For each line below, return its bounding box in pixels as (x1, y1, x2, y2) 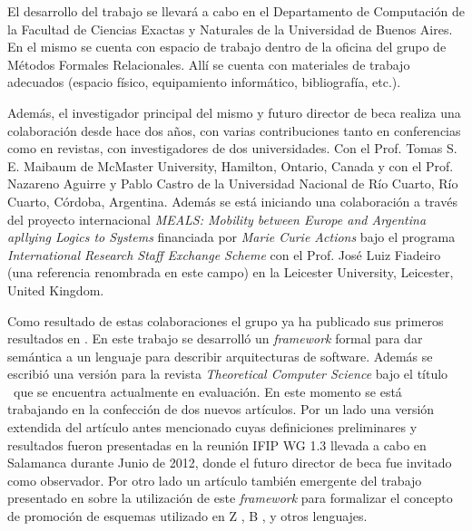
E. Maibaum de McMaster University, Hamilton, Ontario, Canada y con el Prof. (7, 156, 454, 175)
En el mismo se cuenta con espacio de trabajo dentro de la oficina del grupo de (7, 37, 447, 56)
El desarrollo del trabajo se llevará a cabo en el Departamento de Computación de (7, 2, 465, 20)
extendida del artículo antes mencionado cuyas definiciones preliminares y (7, 418, 418, 437)
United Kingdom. (7, 280, 104, 299)
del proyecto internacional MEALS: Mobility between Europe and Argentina (7, 209, 427, 228)
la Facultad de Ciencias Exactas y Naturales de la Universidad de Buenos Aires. (7, 19, 453, 38)
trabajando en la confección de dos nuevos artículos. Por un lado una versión (7, 400, 435, 419)
